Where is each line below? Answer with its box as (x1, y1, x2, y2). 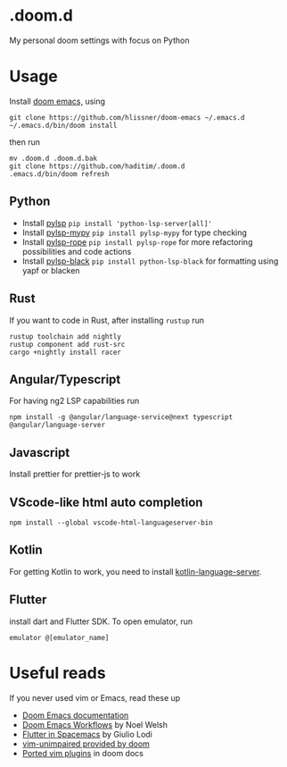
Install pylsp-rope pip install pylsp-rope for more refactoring (21, 236, 253, 247)
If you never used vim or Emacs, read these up (9, 692, 181, 703)
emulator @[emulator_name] (9, 633, 110, 642)
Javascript (9, 444, 70, 460)
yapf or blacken (21, 265, 80, 275)
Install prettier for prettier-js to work (9, 468, 141, 479)
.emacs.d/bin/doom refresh (9, 169, 110, 179)
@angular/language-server (9, 421, 105, 430)
